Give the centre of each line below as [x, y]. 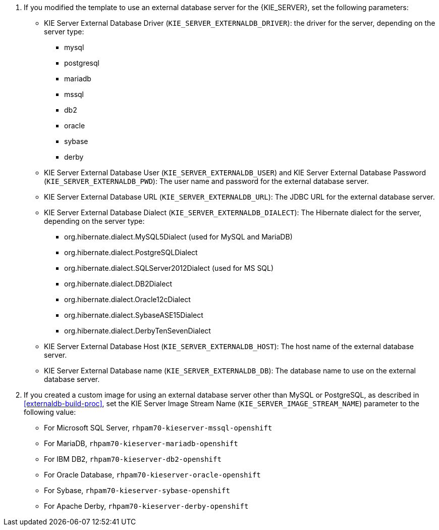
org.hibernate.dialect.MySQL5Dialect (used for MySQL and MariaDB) [178, 237]
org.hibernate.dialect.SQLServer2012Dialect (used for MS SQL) [169, 268]
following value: [50, 412]
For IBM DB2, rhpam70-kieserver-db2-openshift [133, 459]
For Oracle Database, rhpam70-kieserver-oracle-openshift [152, 475]
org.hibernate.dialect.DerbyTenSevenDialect [138, 331]
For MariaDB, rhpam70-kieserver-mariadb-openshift [141, 443]
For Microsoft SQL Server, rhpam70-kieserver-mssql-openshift [158, 428]
